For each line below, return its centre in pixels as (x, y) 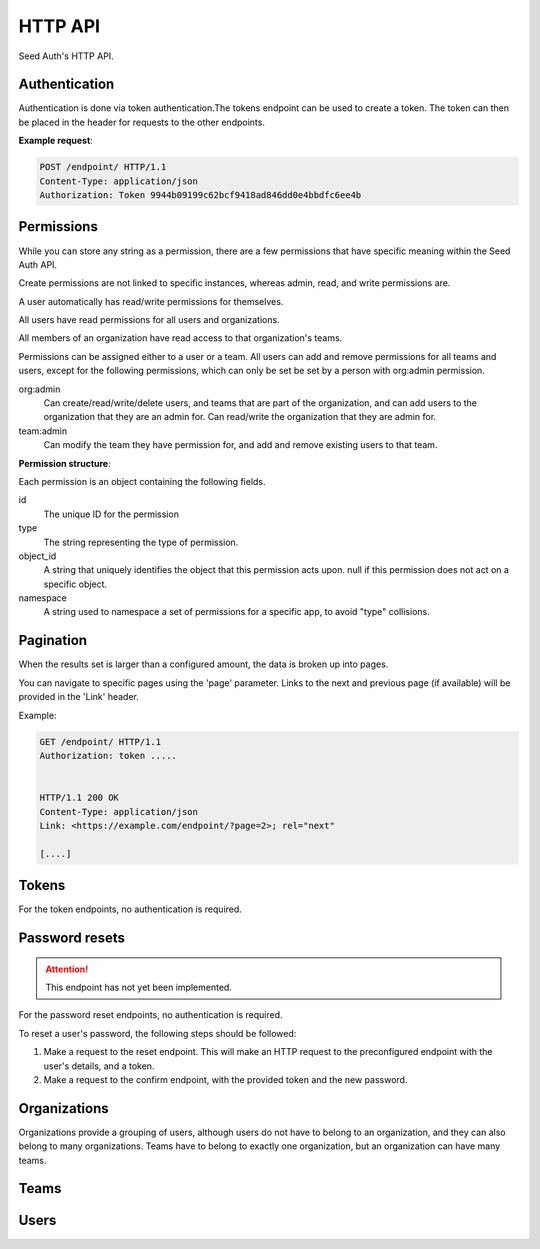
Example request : (56, 141)
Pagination (53, 640)
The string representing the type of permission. (141, 542)
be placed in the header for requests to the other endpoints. (141, 122)
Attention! (67, 969)
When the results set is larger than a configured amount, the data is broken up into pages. (203, 664)
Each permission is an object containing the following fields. (142, 481)
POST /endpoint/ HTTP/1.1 (103, 167)
